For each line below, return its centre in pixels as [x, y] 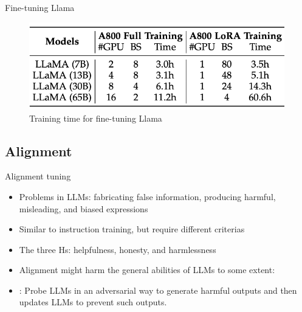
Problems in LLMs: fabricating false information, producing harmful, [147, 196]
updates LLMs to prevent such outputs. [93, 302]
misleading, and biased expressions [84, 208]
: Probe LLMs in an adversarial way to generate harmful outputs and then [158, 290]
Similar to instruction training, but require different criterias [132, 229]
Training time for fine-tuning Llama [96, 118]
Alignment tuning [38, 176]
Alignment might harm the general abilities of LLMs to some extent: [147, 270]
